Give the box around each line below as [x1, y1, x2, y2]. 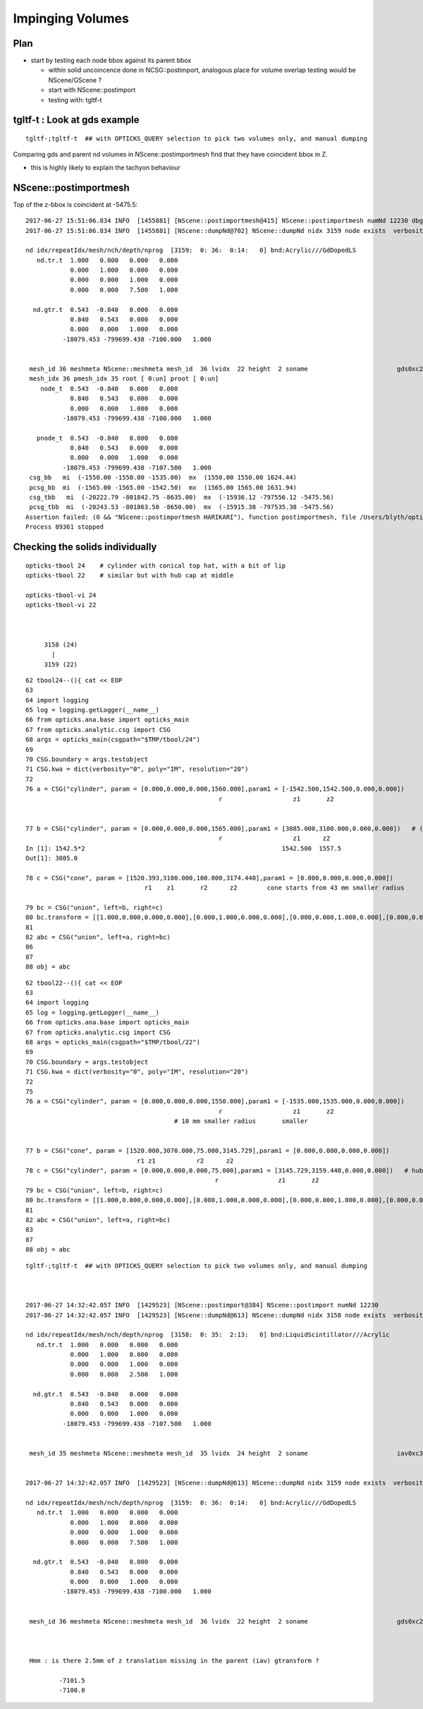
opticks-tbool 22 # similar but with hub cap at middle [25, 572, 234, 580]
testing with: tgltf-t [48, 95, 102, 104]
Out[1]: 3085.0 [25, 854, 78, 862]
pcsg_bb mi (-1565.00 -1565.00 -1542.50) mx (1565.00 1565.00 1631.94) [29, 484, 298, 491]
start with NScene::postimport [48, 85, 136, 95]
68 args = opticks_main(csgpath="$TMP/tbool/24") [25, 736, 201, 744]
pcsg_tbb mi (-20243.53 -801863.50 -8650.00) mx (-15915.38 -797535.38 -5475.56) [29, 503, 334, 511]
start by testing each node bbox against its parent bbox [30, 56, 192, 65]
